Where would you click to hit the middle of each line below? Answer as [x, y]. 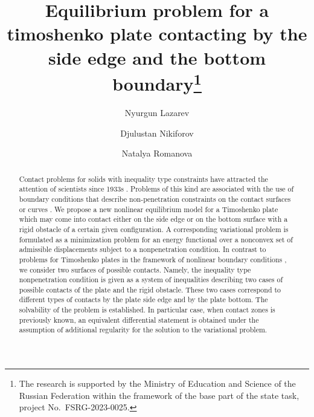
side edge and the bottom [157, 57]
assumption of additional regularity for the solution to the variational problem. [143, 330]
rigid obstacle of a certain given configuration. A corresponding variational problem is [154, 229]
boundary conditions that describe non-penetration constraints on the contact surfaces [155, 199]
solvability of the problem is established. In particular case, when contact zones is [147, 310]
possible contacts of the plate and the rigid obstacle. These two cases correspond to [150, 289]
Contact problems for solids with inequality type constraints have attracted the [143, 179]
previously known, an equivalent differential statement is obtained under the [139, 319]
